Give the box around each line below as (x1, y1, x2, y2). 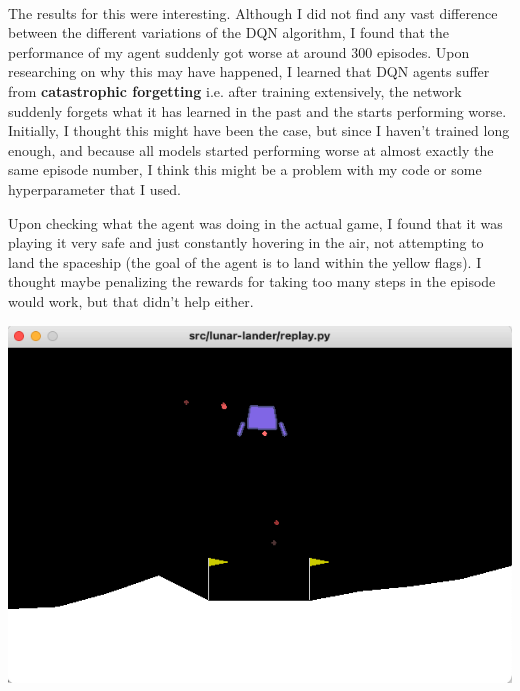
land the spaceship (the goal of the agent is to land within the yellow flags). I (8, 251, 482, 272)
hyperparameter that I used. (8, 178, 181, 199)
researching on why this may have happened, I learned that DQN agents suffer (8, 61, 490, 82)
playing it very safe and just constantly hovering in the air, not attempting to (8, 232, 484, 253)
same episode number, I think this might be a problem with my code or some (8, 159, 482, 180)
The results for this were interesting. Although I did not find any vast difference (8, 2, 498, 23)
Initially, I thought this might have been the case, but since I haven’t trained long (8, 120, 510, 141)
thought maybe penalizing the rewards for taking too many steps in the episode (8, 271, 496, 292)
